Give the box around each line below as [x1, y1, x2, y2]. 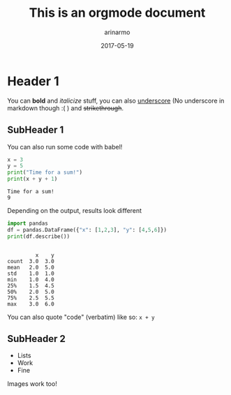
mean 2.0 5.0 [7, 264, 54, 271]
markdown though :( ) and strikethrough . [7, 103, 124, 112]
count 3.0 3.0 [7, 258, 54, 264]
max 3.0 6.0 [7, 300, 54, 308]
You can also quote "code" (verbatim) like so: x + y [7, 313, 155, 321]
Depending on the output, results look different [7, 207, 142, 214]
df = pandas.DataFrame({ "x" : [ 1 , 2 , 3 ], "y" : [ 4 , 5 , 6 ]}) [7, 226, 167, 233]
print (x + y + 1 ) [7, 176, 58, 183]
